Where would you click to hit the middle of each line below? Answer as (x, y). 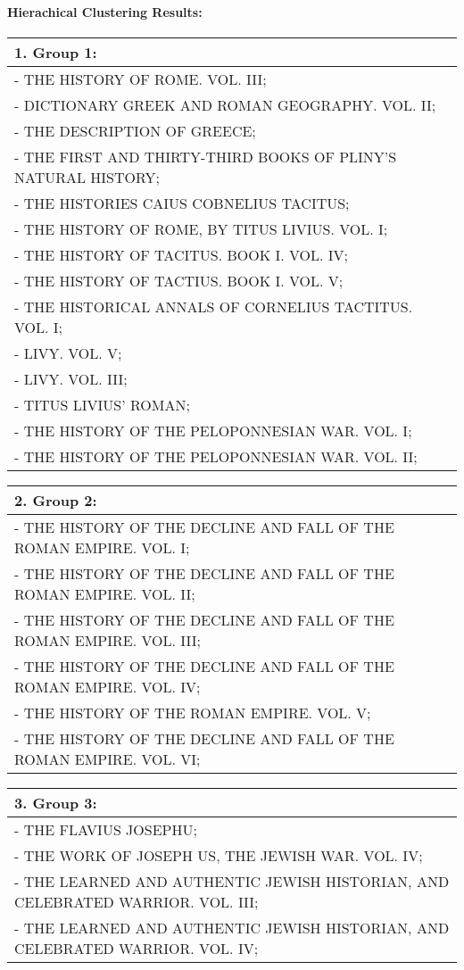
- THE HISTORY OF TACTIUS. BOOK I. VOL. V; (179, 280)
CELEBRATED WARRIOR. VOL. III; (137, 901)
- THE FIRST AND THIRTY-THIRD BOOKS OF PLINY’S (206, 156)
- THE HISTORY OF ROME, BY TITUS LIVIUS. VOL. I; (201, 228)
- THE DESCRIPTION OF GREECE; (135, 130)
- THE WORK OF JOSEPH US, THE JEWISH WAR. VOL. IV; (219, 855)
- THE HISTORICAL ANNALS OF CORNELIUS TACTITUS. (214, 306)
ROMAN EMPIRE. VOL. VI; (108, 759)
